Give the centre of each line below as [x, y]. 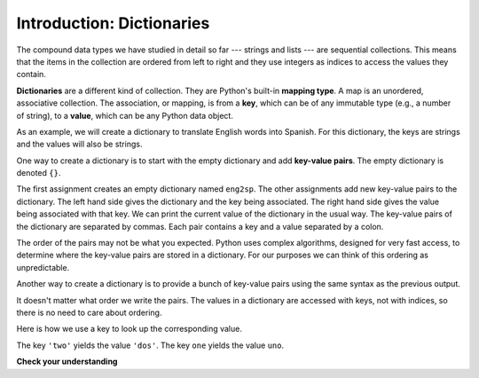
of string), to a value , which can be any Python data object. [125, 115]
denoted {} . [39, 173]
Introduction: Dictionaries [113, 23]
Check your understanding [67, 362]
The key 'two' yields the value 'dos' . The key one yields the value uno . [150, 345]
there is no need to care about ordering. [89, 312]
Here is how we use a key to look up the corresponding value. [130, 329]
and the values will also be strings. [79, 144]
